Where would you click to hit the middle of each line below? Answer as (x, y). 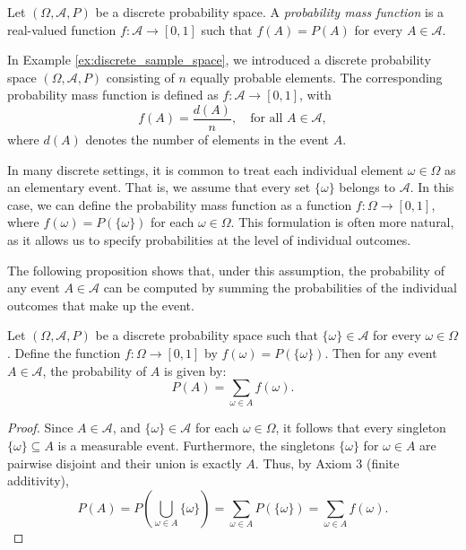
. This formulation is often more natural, (342, 222)
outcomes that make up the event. (101, 305)
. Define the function (64, 352)
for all (267, 119)
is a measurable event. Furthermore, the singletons (196, 445)
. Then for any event (381, 352)
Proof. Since (40, 428)
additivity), (38, 480)
